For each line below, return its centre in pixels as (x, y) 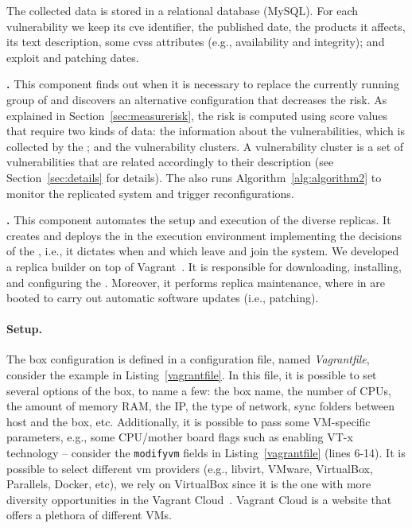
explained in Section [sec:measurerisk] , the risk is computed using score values (197, 115)
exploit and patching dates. (73, 57)
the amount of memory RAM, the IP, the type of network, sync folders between (200, 406)
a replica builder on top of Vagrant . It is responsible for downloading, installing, (204, 266)
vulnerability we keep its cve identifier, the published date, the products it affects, (206, 26)
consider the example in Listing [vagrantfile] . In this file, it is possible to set (192, 375)
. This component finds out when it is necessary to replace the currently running (203, 84)
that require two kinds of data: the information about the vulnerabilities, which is (206, 131)
